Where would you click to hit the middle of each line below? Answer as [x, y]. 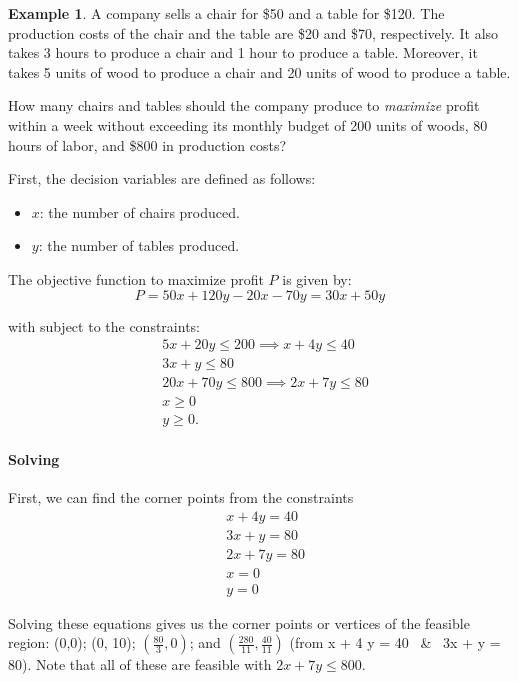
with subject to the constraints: [104, 325]
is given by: [317, 278]
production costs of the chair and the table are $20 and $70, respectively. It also [253, 32]
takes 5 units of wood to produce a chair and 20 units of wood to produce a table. [259, 71]
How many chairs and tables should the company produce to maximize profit [244, 105]
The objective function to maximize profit [136, 278]
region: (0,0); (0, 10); [72, 642]
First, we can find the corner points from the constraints [181, 497]
